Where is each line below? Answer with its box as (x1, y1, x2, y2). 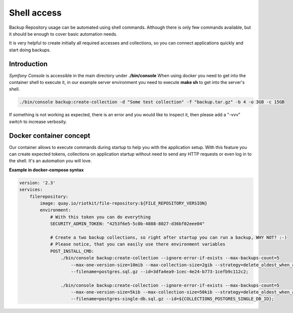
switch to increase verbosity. (9, 119, 67, 125)
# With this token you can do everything (50, 214, 151, 220)
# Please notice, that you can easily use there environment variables (50, 242, 226, 247)
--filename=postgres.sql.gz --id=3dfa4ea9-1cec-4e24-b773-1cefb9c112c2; (71, 269, 249, 274)
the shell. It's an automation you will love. (9, 158, 92, 164)
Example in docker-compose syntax (9, 167, 84, 173)
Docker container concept (9, 131, 90, 140)
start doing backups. (9, 47, 51, 53)
